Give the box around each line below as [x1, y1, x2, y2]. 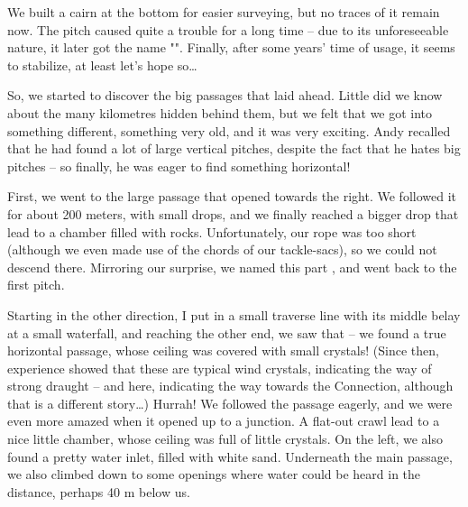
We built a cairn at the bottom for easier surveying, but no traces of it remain [7, 3, 440, 21]
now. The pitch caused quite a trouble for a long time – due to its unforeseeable [7, 20, 449, 39]
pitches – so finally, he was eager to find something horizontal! [7, 156, 351, 175]
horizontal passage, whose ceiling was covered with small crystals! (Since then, [7, 341, 439, 360]
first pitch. [7, 275, 65, 294]
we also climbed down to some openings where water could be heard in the [7, 465, 421, 484]
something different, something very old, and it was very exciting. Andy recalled [7, 121, 451, 140]
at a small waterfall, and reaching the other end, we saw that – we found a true [7, 323, 446, 342]
